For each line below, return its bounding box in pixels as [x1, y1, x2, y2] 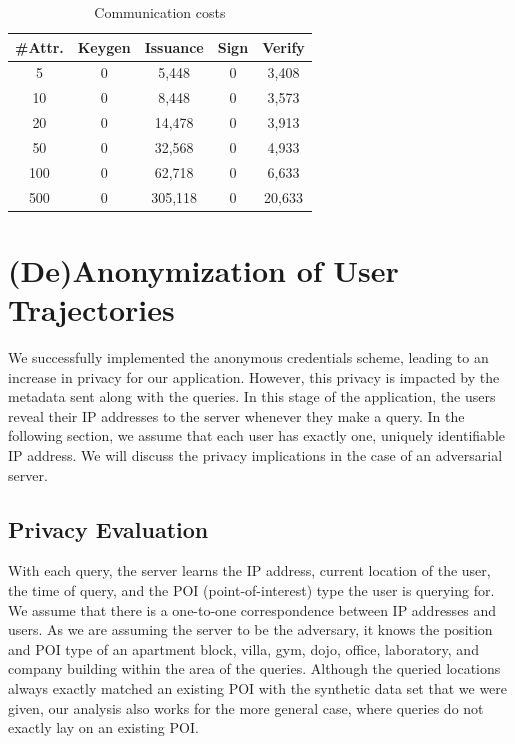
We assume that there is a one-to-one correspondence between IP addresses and [8, 599, 497, 620]
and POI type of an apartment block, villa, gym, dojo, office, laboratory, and [8, 638, 479, 659]
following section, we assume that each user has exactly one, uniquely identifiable [8, 425, 506, 446]
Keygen [77, 36, 131, 57]
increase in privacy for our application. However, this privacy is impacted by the [8, 366, 500, 387]
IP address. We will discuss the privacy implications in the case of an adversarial [8, 445, 503, 466]
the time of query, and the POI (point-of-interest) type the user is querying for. [8, 580, 495, 601]
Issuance [144, 36, 204, 57]
